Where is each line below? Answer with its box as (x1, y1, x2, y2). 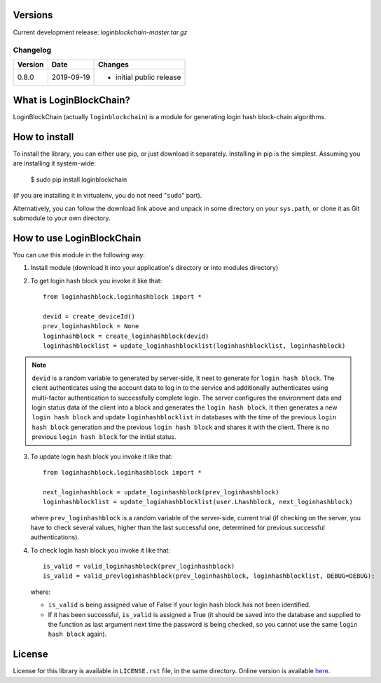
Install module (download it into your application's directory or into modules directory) (30, 264, 279, 272)
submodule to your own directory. (13, 214, 111, 222)
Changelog (13, 46, 52, 55)
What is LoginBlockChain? (13, 95, 131, 107)
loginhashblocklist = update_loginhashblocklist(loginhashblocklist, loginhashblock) (43, 342, 346, 350)
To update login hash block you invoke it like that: (30, 452, 173, 461)
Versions (13, 9, 53, 21)
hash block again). (48, 630, 107, 638)
